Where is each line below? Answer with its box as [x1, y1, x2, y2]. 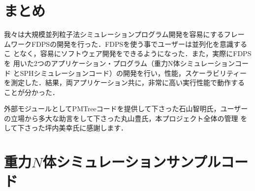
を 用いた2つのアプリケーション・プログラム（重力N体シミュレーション [4, 58, 235, 68]
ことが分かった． [4, 87, 59, 97]
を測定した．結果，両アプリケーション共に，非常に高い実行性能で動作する [4, 77, 245, 88]
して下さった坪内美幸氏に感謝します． [4, 123, 128, 133]
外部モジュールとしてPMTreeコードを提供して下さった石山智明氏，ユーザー [4, 103, 248, 114]
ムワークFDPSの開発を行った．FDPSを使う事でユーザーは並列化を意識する [4, 38, 248, 49]
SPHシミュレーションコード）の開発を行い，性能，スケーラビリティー [20, 67, 247, 78]
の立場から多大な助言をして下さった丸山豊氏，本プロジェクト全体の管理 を [4, 113, 248, 123]
